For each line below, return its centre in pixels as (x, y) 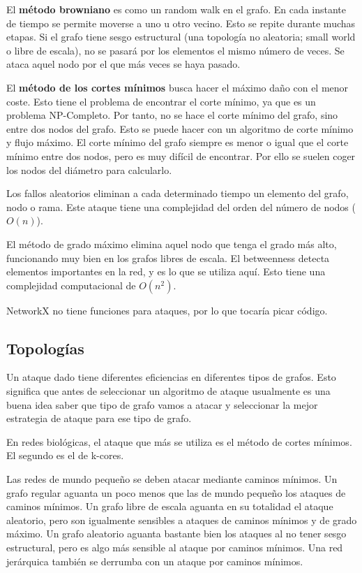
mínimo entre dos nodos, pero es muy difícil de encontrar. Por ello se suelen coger (181, 155)
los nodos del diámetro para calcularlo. (89, 169)
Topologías (45, 348)
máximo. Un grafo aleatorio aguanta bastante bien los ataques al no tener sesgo (176, 534)
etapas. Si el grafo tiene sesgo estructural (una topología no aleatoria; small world (181, 37)
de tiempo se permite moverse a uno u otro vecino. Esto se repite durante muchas (181, 23)
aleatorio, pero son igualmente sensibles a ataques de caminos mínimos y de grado (182, 520)
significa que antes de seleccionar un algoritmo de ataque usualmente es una (168, 391)
